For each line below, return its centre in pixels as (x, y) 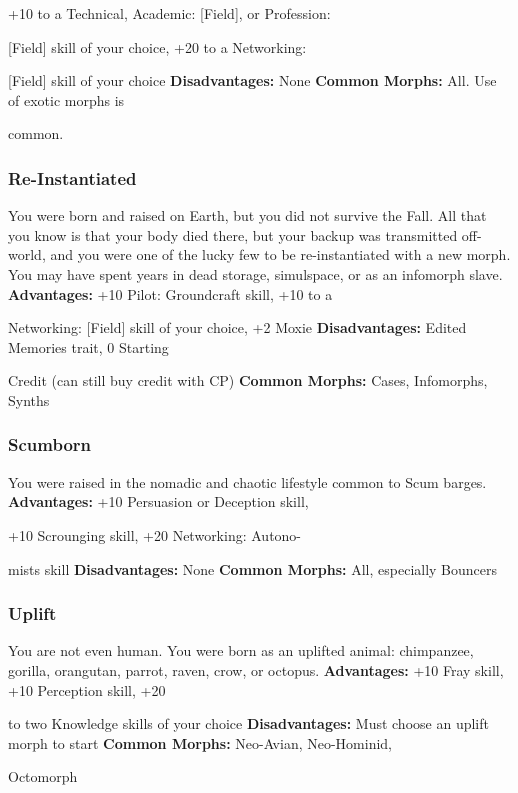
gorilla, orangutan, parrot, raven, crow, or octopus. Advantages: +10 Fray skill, (256, 669)
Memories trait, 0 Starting (88, 346)
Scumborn (50, 444)
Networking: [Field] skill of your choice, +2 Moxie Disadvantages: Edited (237, 327)
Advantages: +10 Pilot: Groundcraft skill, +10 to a (170, 293)
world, (27, 254)
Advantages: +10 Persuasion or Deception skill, (158, 501)
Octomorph (43, 776)
